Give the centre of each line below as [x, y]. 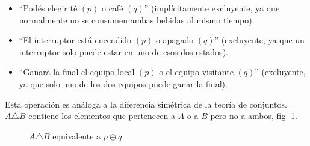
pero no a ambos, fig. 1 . [254, 116]
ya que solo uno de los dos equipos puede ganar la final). [123, 83]
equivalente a [77, 135]
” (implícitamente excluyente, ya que [212, 8]
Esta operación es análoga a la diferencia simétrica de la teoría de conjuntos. [146, 104]
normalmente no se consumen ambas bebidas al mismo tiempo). [137, 20]
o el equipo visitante [196, 72]
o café [112, 8]
